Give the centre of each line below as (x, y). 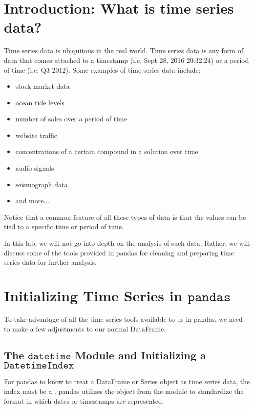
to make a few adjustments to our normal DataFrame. (85, 328)
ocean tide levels (40, 102)
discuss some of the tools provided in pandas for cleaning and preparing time (119, 252)
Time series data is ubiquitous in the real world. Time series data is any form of (124, 50)
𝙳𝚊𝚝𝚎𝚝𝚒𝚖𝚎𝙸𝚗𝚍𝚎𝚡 (39, 365)
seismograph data (42, 184)
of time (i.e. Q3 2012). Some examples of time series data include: (102, 69)
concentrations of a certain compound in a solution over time (107, 151)
